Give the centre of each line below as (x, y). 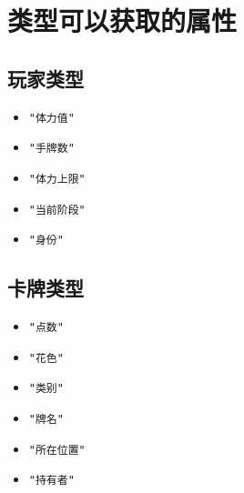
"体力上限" (57, 179)
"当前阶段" (57, 210)
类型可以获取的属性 (122, 20)
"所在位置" (57, 450)
